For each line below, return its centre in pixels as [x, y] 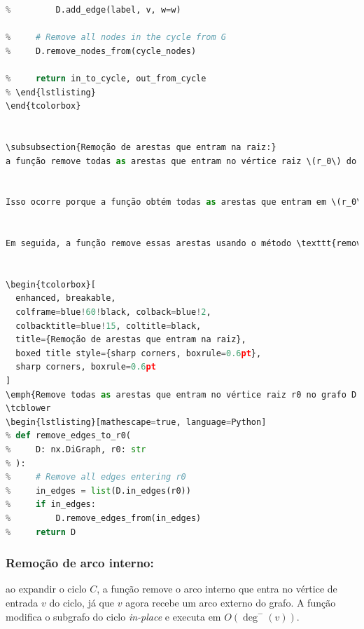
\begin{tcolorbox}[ [51, 284]
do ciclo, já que [82, 602]
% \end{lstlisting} [51, 92]
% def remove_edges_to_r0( [69, 436]
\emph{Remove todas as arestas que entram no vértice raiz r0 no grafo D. [184, 394]
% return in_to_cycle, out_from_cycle [106, 78]
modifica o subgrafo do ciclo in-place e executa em [113, 616]
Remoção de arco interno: [80, 563]
